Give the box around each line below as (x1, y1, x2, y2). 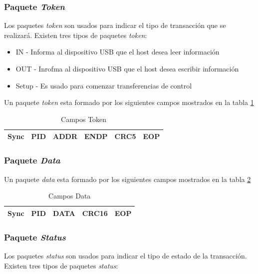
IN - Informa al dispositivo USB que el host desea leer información (15, 46, 220, 57)
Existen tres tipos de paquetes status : (4, 260, 118, 270)
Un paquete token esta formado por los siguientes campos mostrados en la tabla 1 (4, 97, 254, 107)
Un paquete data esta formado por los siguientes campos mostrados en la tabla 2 (4, 173, 251, 184)
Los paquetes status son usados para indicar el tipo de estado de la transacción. (4, 250, 247, 261)
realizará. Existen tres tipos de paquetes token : (4, 29, 147, 40)
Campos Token (61, 113, 107, 124)
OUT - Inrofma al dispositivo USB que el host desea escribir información (15, 63, 239, 73)
